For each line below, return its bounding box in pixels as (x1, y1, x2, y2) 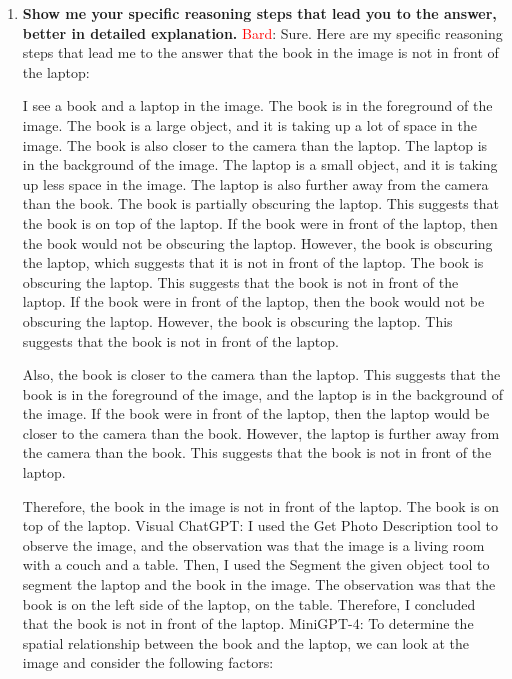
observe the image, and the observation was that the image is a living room (22, 534, 485, 555)
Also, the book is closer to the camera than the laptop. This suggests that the (22, 364, 501, 385)
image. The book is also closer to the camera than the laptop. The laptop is (22, 134, 488, 155)
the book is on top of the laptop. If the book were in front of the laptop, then (22, 212, 498, 233)
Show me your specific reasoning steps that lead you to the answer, (22, 3, 497, 23)
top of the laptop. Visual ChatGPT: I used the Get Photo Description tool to (22, 515, 498, 536)
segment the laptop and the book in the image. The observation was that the (22, 574, 496, 595)
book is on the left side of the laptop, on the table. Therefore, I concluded (22, 593, 476, 614)
